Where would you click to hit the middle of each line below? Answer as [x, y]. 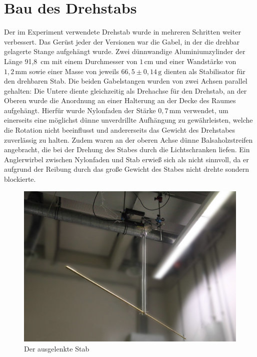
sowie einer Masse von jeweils [74, 71]
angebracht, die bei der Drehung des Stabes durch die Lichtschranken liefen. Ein [127, 149]
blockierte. [20, 179]
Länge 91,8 [21, 61]
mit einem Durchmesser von [94, 61]
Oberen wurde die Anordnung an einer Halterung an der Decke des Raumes [120, 100]
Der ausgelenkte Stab [57, 348]
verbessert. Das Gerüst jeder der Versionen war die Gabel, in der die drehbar [122, 41]
